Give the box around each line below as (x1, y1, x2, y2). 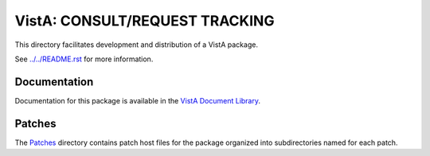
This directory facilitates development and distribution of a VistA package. (14, 40, 259, 49)
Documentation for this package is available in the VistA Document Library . (14, 96, 261, 105)
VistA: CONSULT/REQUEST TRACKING (14, 12, 275, 29)
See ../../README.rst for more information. (14, 54, 154, 64)
